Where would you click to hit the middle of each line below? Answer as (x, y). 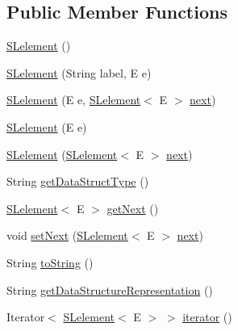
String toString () (50, 262)
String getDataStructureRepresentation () (110, 289)
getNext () (133, 208)
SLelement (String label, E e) (79, 72)
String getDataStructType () (78, 181)
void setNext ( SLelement (67, 235)
